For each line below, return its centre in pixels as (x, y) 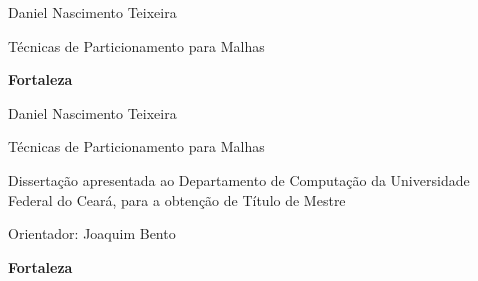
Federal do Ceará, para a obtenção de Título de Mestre (177, 199)
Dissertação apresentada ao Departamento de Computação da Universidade (239, 179)
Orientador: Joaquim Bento (92, 233)
